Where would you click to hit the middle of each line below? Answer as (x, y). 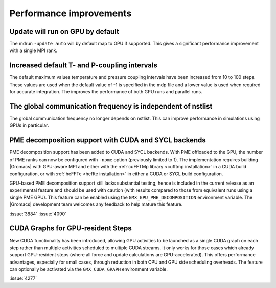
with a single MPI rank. (33, 50)
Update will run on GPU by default (64, 31)
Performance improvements (71, 13)
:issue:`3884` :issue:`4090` (38, 214)
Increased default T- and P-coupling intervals (84, 66)
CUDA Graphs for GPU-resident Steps (71, 229)
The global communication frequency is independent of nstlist (111, 106)
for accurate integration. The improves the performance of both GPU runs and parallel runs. (106, 92)
